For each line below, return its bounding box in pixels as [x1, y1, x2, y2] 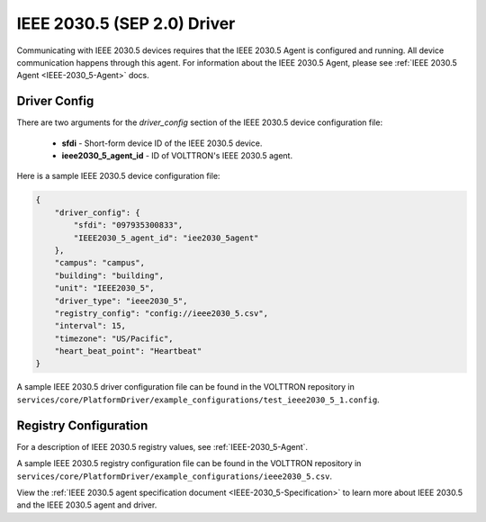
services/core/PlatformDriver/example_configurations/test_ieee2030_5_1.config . [16, 394, 380, 405]
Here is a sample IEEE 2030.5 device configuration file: [16, 171, 220, 182]
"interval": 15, [54, 320, 126, 331]
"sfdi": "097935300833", [73, 220, 184, 230]
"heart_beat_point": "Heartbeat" [54, 346, 202, 356]
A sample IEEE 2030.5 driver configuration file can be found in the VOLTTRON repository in [16, 382, 355, 392]
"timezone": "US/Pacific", [54, 333, 175, 344]
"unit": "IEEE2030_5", [54, 283, 155, 293]
